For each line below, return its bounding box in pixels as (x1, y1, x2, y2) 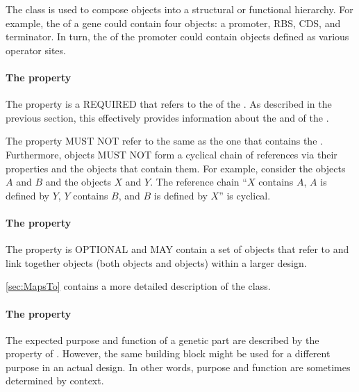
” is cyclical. (219, 188, 271, 202)
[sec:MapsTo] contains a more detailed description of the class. (6, 279, 271, 293)
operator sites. (6, 42, 66, 57)
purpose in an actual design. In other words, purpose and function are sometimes (6, 359, 351, 374)
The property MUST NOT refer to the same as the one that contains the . (6, 133, 323, 148)
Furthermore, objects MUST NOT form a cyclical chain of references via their (6, 147, 337, 161)
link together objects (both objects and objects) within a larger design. (6, 255, 307, 270)
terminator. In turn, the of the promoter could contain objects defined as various (6, 29, 349, 44)
